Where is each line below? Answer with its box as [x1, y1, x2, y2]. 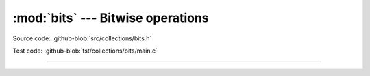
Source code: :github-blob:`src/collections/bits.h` [12, 34, 152, 42]
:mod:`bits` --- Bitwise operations [12, 10, 209, 25]
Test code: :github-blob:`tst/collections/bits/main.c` [12, 47, 158, 55]
